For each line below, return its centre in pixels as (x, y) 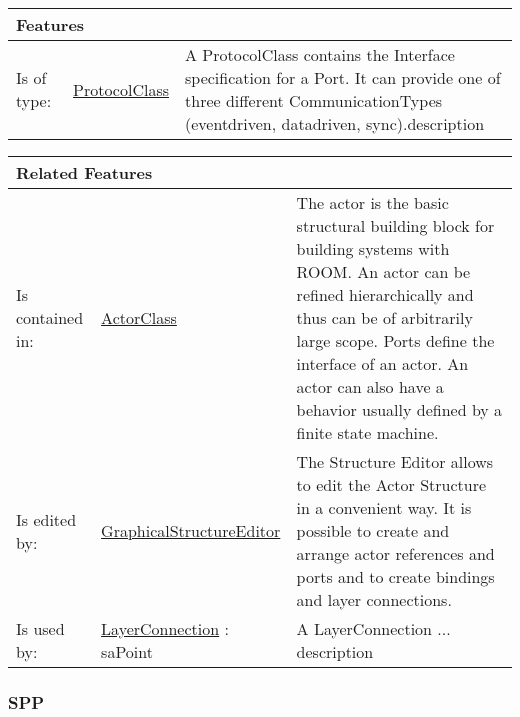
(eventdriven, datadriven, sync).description (335, 123)
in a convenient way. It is (384, 507)
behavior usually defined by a (399, 409)
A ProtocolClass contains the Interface (320, 54)
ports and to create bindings (395, 576)
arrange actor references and (395, 553)
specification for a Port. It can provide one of (343, 77)
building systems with (373, 248)
